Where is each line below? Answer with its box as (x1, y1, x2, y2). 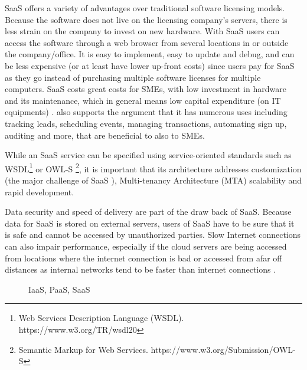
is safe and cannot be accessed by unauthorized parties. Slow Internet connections (5, 228, 301, 241)
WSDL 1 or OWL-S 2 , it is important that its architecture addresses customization (5, 161, 302, 175)
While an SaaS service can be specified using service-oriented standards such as (5, 149, 292, 161)
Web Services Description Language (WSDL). (18, 312, 184, 324)
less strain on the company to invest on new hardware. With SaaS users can (5, 25, 280, 37)
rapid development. (5, 185, 74, 198)
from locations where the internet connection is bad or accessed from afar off (5, 251, 282, 264)
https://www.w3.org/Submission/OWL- (151, 343, 296, 355)
